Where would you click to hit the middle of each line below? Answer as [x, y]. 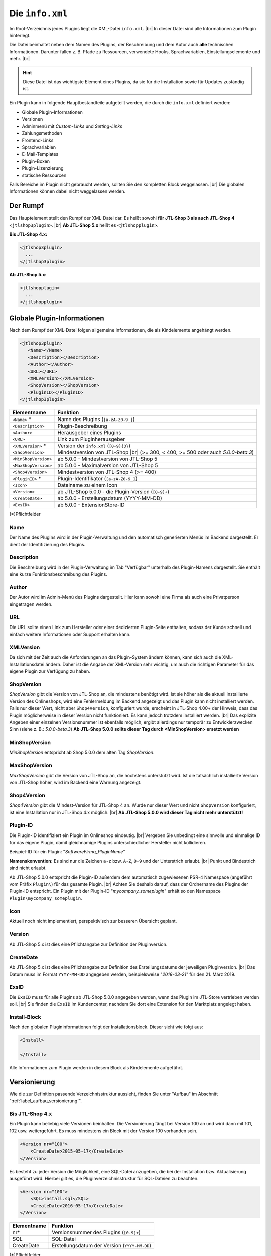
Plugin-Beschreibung [82, 426]
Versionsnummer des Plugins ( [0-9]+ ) [96, 1232]
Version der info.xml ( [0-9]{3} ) [94, 446]
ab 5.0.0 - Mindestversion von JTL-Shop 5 [107, 459]
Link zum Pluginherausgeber [91, 439]
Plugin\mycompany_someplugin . [46, 898]
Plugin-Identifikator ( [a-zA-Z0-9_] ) [97, 479]
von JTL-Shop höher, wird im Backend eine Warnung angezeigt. [75, 782]
